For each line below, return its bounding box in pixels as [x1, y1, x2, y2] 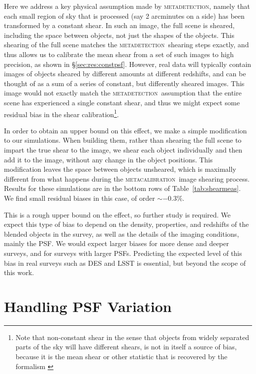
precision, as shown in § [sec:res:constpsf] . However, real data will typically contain [4, 59, 252, 69]
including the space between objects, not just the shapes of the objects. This [4, 30, 234, 40]
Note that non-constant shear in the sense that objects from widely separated [15, 332, 250, 342]
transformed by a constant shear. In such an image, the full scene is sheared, [4, 20, 235, 31]
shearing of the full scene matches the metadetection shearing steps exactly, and [4, 39, 249, 50]
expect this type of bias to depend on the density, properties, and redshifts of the [4, 219, 249, 229]
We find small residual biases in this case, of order [4, 192, 155, 203]
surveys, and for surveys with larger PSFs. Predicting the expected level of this [4, 248, 242, 258]
